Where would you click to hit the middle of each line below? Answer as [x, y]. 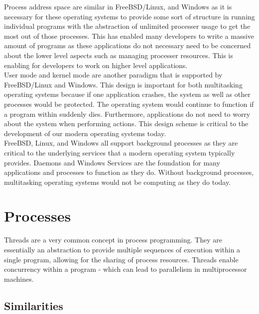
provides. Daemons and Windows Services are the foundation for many [112, 162]
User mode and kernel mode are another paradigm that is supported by [113, 75]
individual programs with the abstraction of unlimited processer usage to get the [127, 26]
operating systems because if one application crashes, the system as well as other [127, 94]
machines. [19, 278]
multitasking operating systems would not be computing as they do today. [118, 182]
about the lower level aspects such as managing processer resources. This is [119, 55]
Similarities [34, 305]
